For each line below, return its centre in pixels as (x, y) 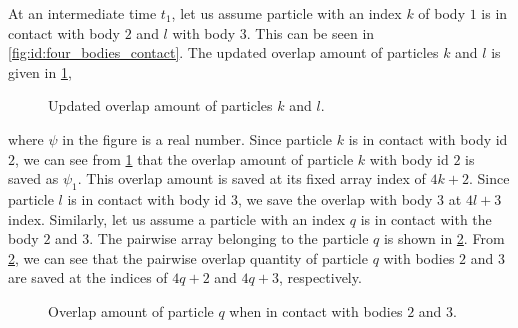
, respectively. (320, 277)
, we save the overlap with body (335, 198)
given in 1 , (40, 71)
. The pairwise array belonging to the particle (229, 238)
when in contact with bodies (316, 310)
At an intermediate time (82, 13)
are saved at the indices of (88, 277)
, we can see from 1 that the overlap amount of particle (184, 158)
